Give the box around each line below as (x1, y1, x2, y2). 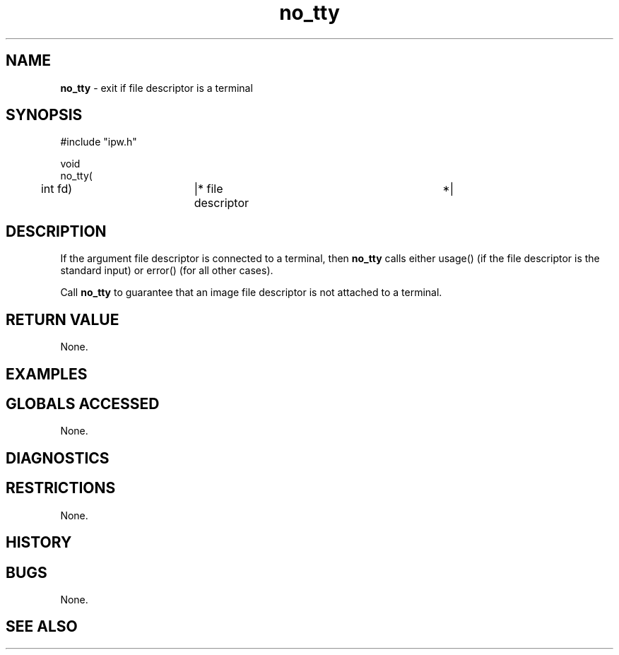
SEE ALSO (6, 618, 78, 636)
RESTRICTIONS (6, 479, 116, 497)
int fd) (40, 182, 73, 196)
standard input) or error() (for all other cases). (60, 264, 273, 277)
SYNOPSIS (6, 106, 83, 124)
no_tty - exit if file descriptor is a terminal (60, 81, 253, 94)
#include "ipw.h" (60, 136, 137, 148)
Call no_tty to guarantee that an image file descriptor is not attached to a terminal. (60, 286, 442, 299)
